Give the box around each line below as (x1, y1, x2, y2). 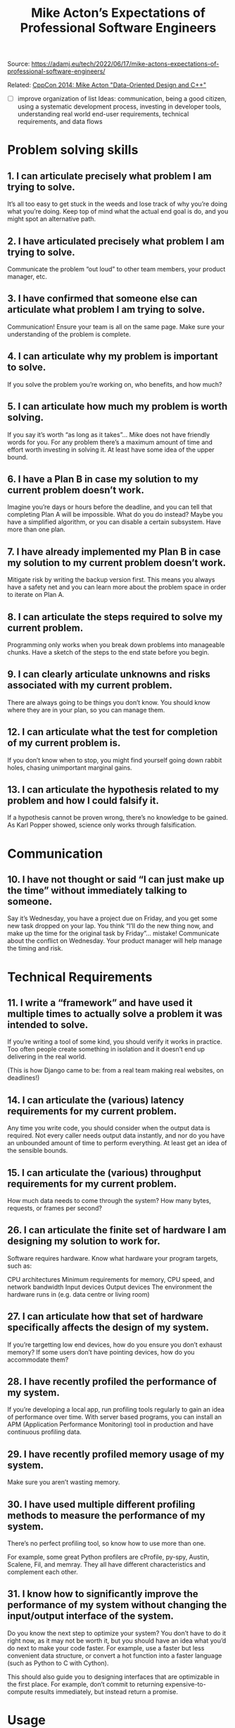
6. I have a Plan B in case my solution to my (7, 473, 199, 485)
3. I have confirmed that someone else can (7, 292, 198, 304)
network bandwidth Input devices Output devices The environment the (7, 1283, 212, 1291)
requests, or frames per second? (7, 1204, 102, 1212)
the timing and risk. (7, 944, 63, 953)
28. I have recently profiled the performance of (7, 1376, 217, 1388)
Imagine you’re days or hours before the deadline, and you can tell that (7, 502, 212, 512)
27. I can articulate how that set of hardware (7, 1311, 204, 1323)
